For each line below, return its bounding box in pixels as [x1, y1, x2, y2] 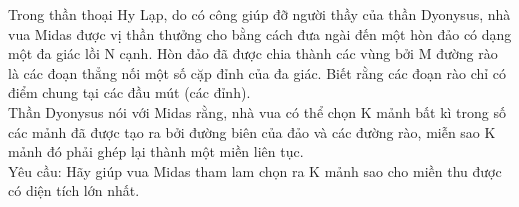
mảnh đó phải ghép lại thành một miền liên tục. [8, 141, 304, 162]
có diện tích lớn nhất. [8, 180, 140, 201]
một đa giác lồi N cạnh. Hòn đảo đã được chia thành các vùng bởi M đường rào [8, 43, 498, 64]
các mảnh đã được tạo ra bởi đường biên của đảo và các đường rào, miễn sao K [8, 121, 496, 142]
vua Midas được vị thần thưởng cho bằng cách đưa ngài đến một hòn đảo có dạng [8, 23, 512, 44]
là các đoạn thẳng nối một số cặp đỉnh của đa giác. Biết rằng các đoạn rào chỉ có [8, 62, 507, 83]
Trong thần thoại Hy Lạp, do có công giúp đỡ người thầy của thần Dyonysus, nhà [8, 4, 511, 24]
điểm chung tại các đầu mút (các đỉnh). [8, 82, 251, 103]
